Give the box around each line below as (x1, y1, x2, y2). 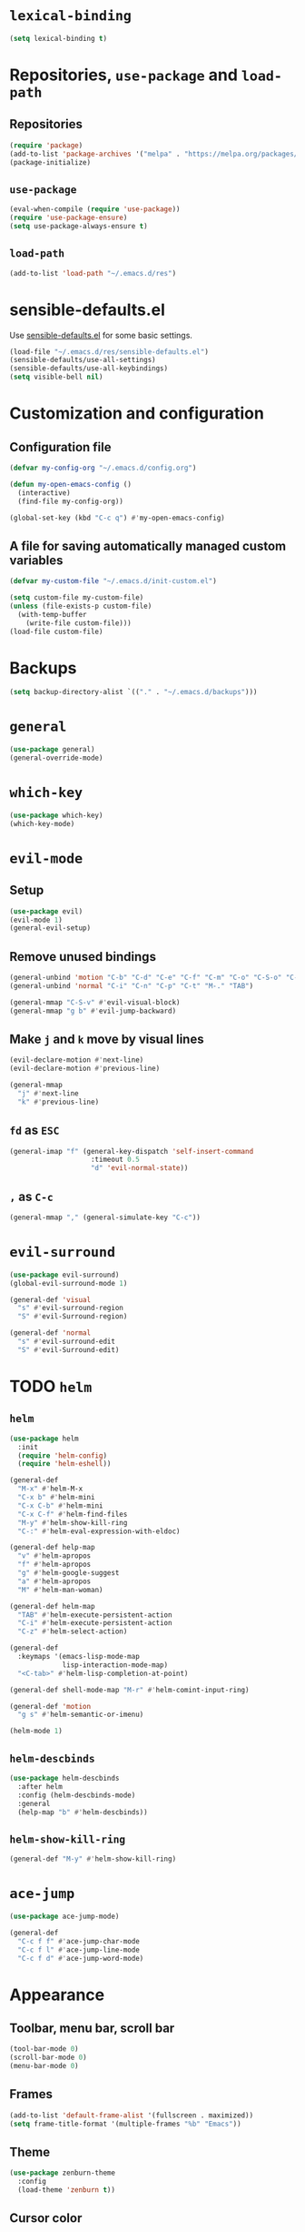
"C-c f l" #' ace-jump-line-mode (17, 1945, 141, 1954)
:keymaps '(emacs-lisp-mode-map (17, 1652, 141, 1661)
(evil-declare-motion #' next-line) (9, 1055, 144, 1065)
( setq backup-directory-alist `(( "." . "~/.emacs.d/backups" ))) (9, 688, 258, 697)
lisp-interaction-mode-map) (62, 1660, 169, 1670)
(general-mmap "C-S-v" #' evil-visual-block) (9, 997, 181, 1007)
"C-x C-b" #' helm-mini (17, 1500, 103, 1510)
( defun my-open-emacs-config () (9, 480, 132, 489)
